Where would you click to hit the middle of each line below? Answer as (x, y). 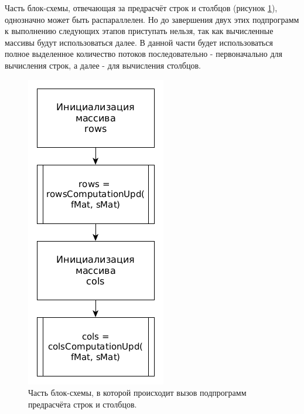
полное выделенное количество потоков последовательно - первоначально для (144, 54)
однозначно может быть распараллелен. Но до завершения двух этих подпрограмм (152, 19)
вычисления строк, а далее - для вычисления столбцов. (103, 65)
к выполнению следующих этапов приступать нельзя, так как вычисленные (139, 31)
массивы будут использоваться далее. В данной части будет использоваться (139, 42)
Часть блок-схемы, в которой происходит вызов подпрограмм (137, 393)
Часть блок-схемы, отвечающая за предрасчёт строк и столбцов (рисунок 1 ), (141, 8)
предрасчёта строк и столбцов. (83, 404)
